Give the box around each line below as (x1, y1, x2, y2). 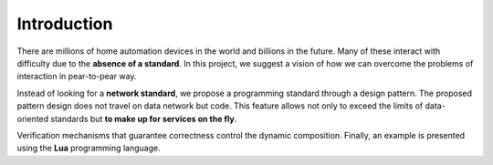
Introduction (16, 14, 113, 34)
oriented (16, 113, 49, 124)
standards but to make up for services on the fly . (50, 113, 237, 124)
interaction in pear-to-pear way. (16, 71, 137, 82)
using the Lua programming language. (16, 142, 161, 154)
